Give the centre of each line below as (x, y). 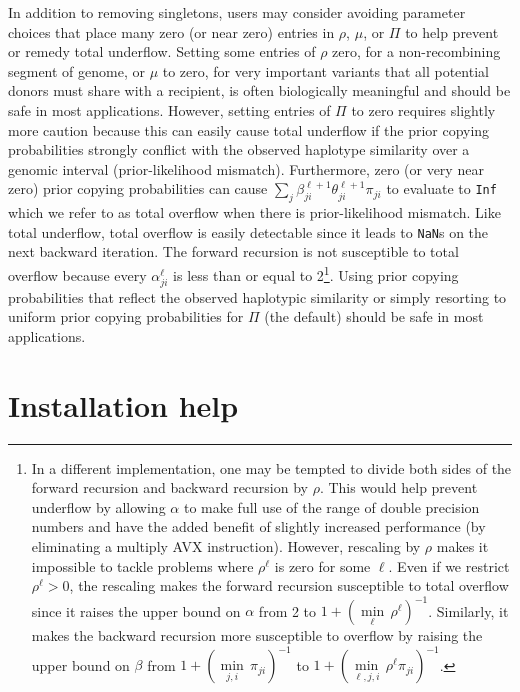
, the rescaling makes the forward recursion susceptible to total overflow (289, 585)
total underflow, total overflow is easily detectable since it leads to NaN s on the (248, 231)
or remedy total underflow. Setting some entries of (162, 51)
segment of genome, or (76, 70)
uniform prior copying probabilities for (126, 316)
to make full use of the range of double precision (331, 506)
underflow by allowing (98, 506)
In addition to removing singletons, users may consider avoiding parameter (237, 12)
